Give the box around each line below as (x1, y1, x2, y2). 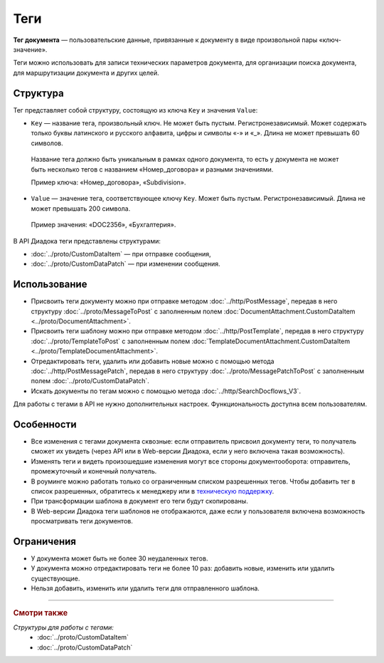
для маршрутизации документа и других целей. (13, 68, 159, 77)
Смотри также (13, 607, 68, 617)
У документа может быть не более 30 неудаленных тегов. (31, 554, 208, 563)
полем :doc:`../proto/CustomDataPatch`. (31, 377, 149, 385)
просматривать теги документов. (31, 517, 133, 526)
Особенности (13, 418, 77, 430)
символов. (31, 139, 63, 147)
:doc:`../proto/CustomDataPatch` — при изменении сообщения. (31, 260, 220, 268)
